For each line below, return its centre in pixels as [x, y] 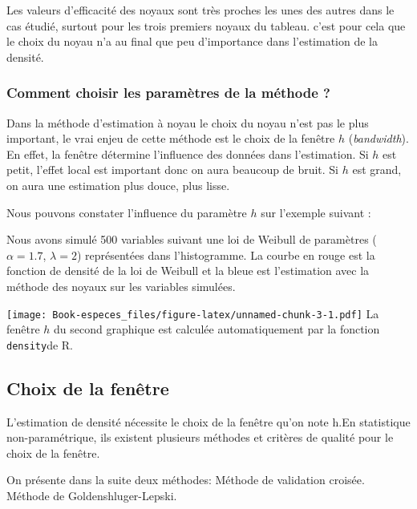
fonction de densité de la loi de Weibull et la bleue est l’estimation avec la [188, 271]
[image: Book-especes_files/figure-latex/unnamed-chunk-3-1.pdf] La [193, 313]
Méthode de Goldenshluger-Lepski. [92, 496]
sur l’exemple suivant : [316, 212]
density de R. [40, 344]
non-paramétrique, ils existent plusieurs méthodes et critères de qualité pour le [200, 437]
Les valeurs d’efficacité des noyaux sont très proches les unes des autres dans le [200, 10]
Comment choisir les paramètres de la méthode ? [168, 93]
